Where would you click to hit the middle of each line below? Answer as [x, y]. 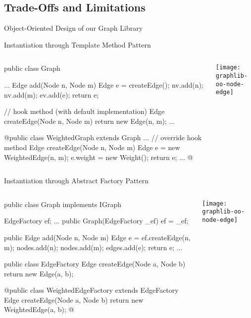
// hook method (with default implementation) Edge [84, 111]
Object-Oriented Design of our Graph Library [74, 28]
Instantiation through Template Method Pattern [77, 44]
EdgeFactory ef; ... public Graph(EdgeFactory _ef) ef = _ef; [96, 221]
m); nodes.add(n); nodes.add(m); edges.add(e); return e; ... [93, 247]
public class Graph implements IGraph [63, 204]
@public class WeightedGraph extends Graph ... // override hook [103, 137]
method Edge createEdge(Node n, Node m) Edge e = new [92, 147]
